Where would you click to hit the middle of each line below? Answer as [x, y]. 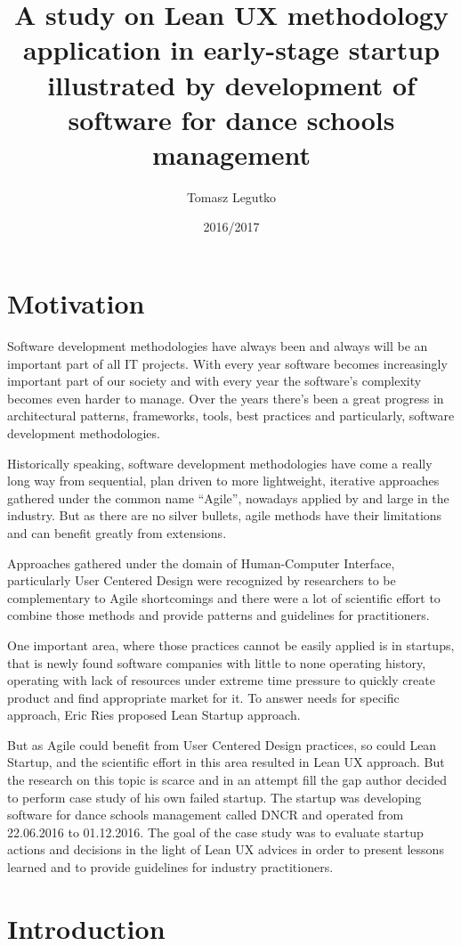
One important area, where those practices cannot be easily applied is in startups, [231, 644]
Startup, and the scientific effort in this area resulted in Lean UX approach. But [226, 762]
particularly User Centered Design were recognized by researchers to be [202, 580]
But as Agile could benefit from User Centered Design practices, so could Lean [222, 744]
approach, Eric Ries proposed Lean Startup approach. [154, 715]
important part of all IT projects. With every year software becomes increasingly [227, 363]
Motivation [76, 303]
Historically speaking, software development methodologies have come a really [220, 463]
